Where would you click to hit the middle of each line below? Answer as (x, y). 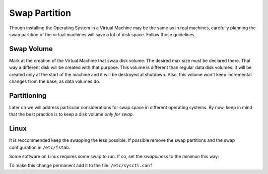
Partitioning (28, 95)
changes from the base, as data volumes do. (55, 81)
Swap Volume (31, 49)
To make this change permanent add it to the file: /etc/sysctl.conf (81, 166)
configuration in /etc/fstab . (40, 147)
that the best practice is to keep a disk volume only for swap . (71, 115)
